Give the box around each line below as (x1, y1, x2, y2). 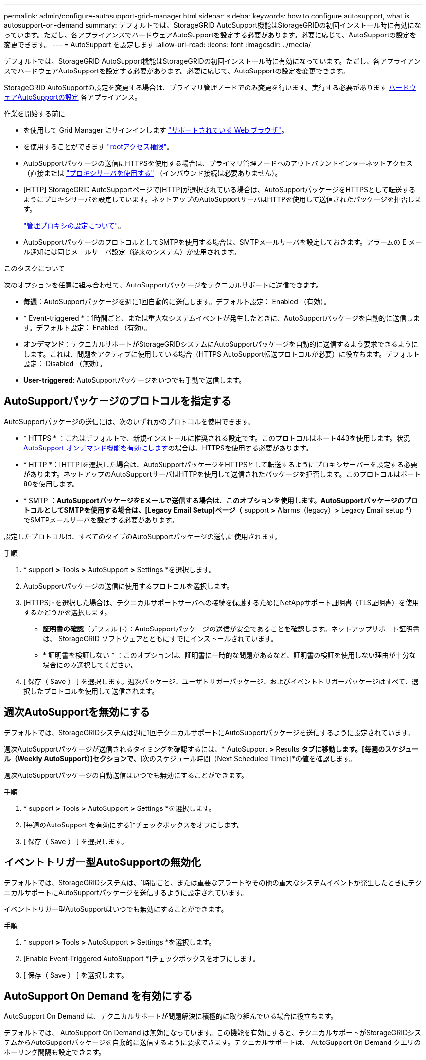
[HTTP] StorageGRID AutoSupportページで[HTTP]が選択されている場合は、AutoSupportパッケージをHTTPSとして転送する (23, 185, 416, 194)
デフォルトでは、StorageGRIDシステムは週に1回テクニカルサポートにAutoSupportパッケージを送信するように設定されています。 (4, 728, 414, 737)
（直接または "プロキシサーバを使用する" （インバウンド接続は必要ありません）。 (23, 169, 282, 177)
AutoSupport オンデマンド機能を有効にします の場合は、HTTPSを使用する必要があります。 (23, 443, 313, 452)
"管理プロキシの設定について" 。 (23, 221, 125, 230)
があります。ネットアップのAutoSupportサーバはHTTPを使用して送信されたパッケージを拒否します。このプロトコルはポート (23, 469, 421, 478)
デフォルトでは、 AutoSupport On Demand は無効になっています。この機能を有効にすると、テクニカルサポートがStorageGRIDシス (4, 1028, 422, 1037)
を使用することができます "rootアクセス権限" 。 (23, 143, 174, 151)
